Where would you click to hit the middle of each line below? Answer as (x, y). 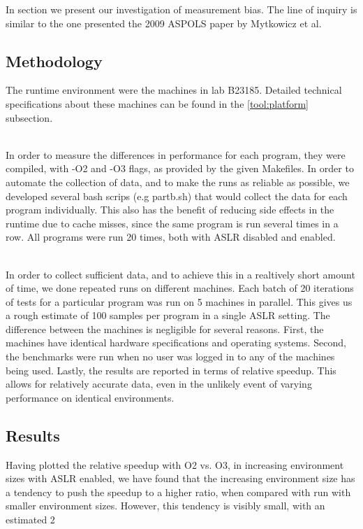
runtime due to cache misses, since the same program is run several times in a (172, 223)
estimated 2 (30, 520)
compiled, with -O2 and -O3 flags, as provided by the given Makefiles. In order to (180, 168)
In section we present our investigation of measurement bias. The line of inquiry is (181, 9)
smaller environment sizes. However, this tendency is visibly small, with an (165, 506)
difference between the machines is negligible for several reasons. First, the (165, 329)
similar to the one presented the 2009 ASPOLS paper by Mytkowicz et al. (164, 23)
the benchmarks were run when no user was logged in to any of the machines (170, 357)
